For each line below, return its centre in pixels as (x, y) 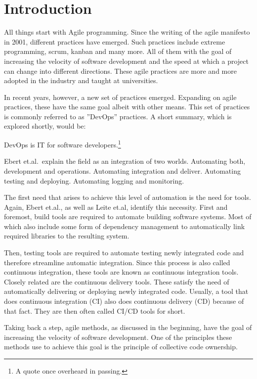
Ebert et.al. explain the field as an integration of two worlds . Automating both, (125, 161)
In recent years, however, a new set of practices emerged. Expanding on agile (120, 97)
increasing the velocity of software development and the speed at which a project (126, 61)
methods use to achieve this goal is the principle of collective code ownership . (121, 347)
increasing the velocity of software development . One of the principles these (118, 337)
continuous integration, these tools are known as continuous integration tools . (121, 272)
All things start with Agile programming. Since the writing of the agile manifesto (127, 32)
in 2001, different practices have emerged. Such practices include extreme (115, 41)
